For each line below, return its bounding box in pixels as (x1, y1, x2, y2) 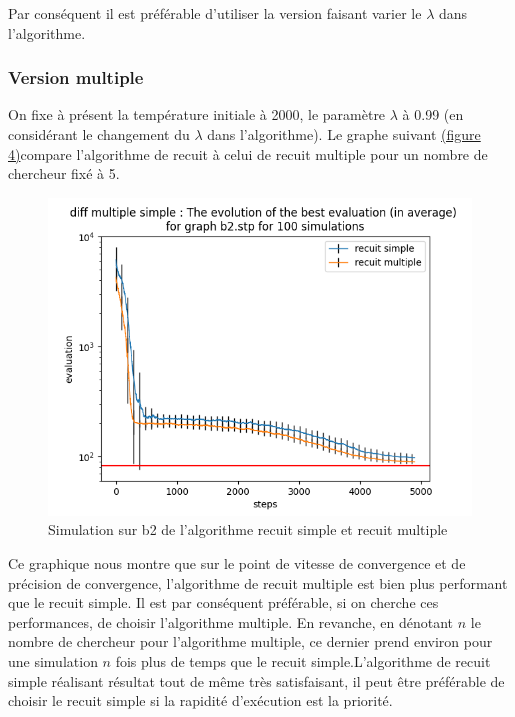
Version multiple (8, 65, 144, 90)
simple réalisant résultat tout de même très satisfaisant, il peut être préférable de (8, 670, 505, 691)
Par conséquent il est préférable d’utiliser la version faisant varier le (8, 3, 422, 23)
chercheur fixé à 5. (8, 163, 120, 184)
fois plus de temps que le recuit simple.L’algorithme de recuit (115, 650, 491, 671)
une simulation (8, 650, 98, 671)
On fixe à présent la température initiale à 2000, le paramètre (8, 104, 386, 125)
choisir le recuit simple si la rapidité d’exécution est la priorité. (8, 690, 393, 711)
